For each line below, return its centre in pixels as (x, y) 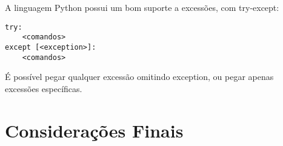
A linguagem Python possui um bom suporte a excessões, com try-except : (142, 7)
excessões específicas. (44, 88)
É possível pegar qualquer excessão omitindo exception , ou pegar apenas (139, 77)
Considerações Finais (94, 130)
